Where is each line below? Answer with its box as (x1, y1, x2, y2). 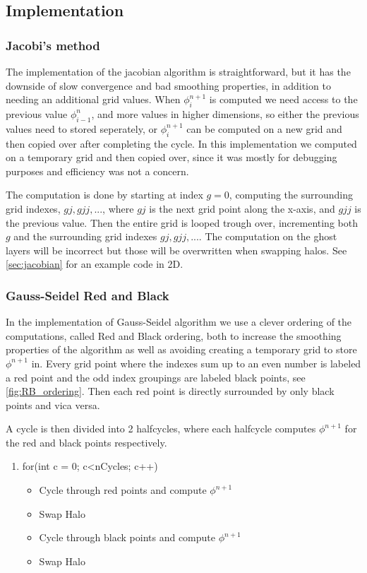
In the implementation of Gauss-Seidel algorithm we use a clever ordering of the (6, 314, 352, 329)
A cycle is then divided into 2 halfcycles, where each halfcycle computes (6, 421, 316, 436)
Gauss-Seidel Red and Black (6, 286, 169, 304)
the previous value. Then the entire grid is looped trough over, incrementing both (6, 215, 358, 230)
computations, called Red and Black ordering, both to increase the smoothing (6, 328, 342, 343)
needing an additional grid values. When (6, 92, 181, 107)
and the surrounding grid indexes (13, 229, 157, 244)
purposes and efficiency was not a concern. (6, 163, 189, 178)
